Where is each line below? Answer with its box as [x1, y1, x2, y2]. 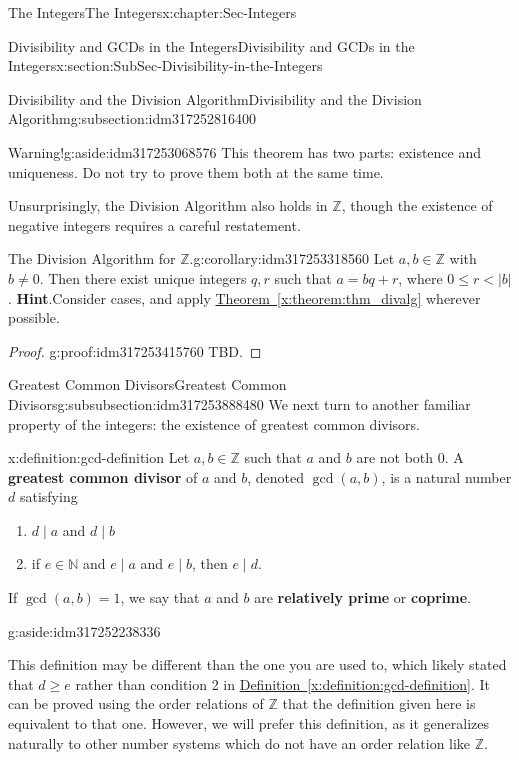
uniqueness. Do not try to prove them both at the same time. [8, 161, 384, 182]
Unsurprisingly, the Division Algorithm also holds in [8, 195, 328, 216]
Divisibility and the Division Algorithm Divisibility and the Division [8, 88, 422, 109]
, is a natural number [381, 466, 512, 487]
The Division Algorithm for [8, 248, 176, 269]
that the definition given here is [282, 693, 476, 714]
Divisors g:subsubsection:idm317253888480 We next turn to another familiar [8, 393, 471, 414]
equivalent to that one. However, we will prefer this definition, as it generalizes [8, 713, 490, 734]
